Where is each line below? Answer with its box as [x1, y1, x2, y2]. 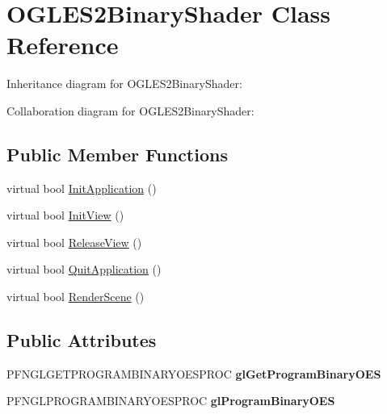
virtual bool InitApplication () [6, 179, 157, 196]
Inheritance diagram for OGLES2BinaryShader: [6, 75, 242, 92]
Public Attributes [6, 328, 157, 353]
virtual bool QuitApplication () [6, 261, 162, 278]
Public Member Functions [6, 141, 228, 166]
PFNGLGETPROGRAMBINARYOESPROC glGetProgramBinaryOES [6, 365, 381, 382]
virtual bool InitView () [6, 207, 124, 224]
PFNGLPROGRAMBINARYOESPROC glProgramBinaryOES [6, 392, 335, 409]
